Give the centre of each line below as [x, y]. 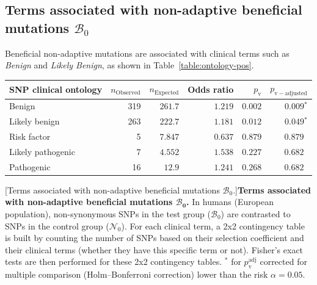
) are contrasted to [256, 213]
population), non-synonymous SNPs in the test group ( [108, 213]
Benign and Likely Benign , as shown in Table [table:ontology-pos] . [129, 65]
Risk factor [30, 136]
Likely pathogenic [42, 151]
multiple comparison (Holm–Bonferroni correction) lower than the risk [137, 274]
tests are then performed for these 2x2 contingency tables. [114, 262]
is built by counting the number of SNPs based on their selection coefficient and [155, 238]
